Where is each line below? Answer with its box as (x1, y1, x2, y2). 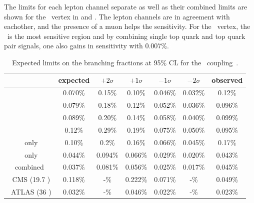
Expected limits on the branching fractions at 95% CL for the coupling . (11, 57, 238, 67)
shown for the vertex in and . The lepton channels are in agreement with (4, 11, 230, 21)
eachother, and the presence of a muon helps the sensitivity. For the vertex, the (4, 21, 250, 31)
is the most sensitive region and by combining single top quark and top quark (7, 30, 245, 41)
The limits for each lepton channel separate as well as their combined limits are (4, 1, 247, 11)
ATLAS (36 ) (10, 187, 51, 197)
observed (211, 74, 243, 85)
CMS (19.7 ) (12, 174, 50, 185)
